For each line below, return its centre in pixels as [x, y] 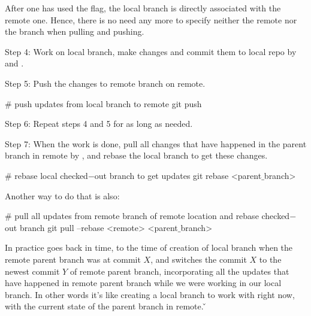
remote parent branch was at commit [73, 259]
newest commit [32, 271]
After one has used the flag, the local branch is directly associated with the [143, 8]
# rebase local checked [46, 175]
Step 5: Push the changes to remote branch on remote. [105, 83]
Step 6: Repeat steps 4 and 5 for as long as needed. [99, 124]
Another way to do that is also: [62, 195]
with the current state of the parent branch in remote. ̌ [106, 306]
